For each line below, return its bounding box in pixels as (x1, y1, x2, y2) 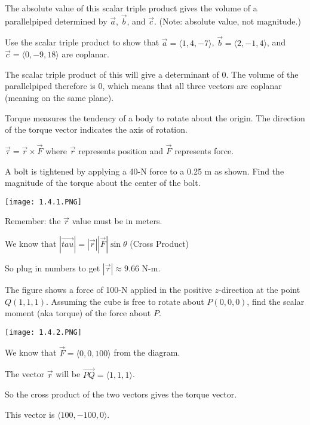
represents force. (174, 145, 234, 157)
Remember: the (5, 215, 61, 227)
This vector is (5, 408, 55, 420)
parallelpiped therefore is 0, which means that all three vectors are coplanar (5, 80, 282, 92)
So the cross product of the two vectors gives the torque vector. (5, 388, 237, 400)
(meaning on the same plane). (5, 91, 114, 103)
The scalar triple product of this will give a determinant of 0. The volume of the (5, 68, 299, 80)
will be (56, 368, 81, 380)
